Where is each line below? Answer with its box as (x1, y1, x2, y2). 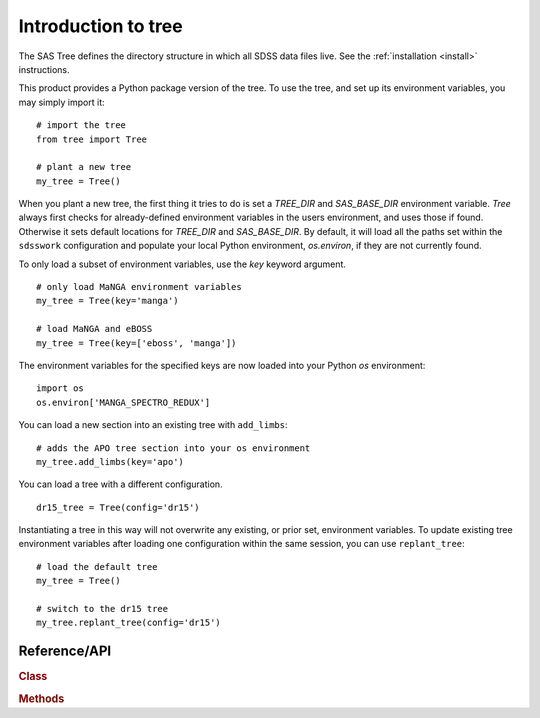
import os (36, 383, 84, 394)
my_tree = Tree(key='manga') (36, 295, 179, 307)
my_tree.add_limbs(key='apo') (36, 456, 185, 467)
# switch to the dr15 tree (36, 603, 169, 615)
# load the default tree (36, 561, 158, 572)
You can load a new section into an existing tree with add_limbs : (18, 419, 289, 431)
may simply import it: (18, 96, 105, 108)
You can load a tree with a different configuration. (18, 478, 224, 490)
